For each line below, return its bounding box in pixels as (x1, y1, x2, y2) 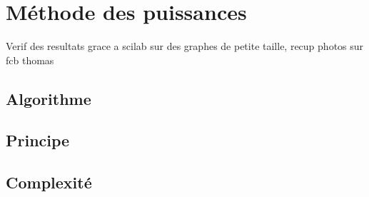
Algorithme (6, 87, 91, 109)
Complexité (6, 171, 92, 193)
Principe (6, 129, 70, 151)
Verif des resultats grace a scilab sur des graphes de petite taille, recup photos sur (6, 39, 364, 54)
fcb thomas (6, 52, 54, 67)
